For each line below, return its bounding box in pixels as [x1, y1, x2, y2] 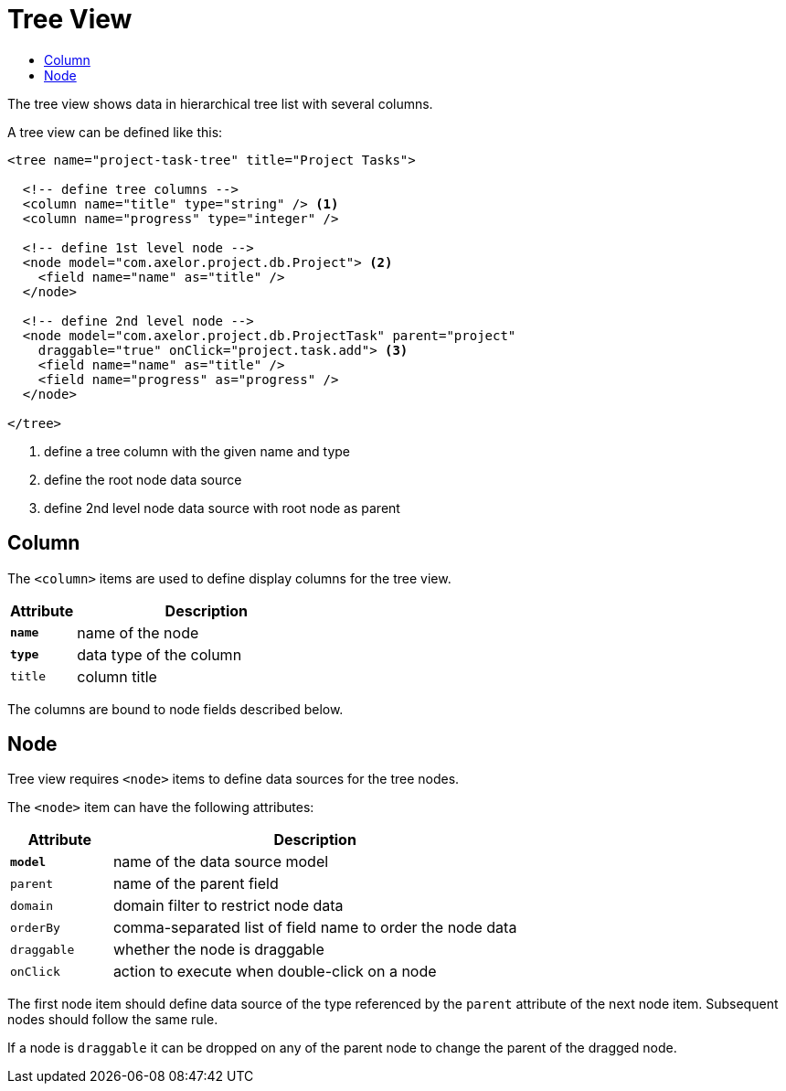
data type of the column [77, 645, 242, 664]
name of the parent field [112, 874, 279, 893]
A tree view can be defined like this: [7, 123, 223, 140]
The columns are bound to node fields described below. [7, 701, 344, 717]
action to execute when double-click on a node [112, 962, 437, 981]
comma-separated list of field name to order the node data [112, 918, 517, 937]
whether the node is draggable [112, 940, 324, 959]
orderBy [10, 920, 60, 935]
